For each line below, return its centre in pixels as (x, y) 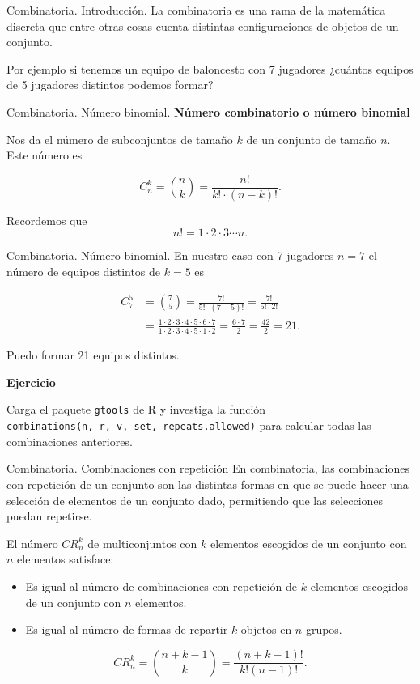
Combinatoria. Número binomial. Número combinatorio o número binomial (208, 111)
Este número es (45, 155)
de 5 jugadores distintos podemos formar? (110, 85)
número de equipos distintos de (84, 271)
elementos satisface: (66, 559)
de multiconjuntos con (142, 543)
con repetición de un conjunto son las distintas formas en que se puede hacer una (208, 484)
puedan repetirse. (49, 516)
